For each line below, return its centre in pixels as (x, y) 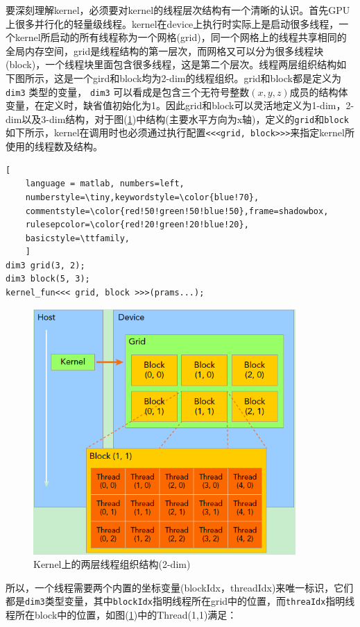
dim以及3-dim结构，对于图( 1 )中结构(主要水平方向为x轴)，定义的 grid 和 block (177, 119)
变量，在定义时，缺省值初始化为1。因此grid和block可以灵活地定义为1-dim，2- (180, 105)
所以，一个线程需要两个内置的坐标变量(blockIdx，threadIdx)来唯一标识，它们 (180, 587)
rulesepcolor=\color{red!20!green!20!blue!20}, (137, 225)
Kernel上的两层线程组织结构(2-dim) (112, 564)
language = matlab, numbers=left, (105, 184)
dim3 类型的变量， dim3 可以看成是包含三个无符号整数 (128, 91)
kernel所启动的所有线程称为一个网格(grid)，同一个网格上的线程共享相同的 (181, 37)
